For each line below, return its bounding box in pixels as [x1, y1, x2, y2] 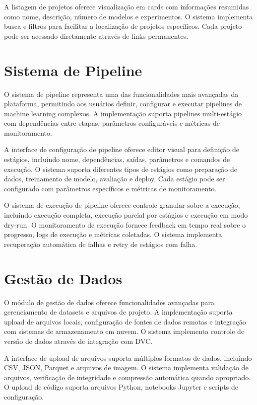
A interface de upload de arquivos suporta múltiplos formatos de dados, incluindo [4, 352, 252, 363]
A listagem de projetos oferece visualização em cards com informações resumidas [4, 1, 249, 11]
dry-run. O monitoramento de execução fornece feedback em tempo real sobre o [4, 219, 246, 230]
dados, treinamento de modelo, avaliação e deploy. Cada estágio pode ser [4, 173, 225, 184]
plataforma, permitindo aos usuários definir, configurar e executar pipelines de [4, 98, 242, 109]
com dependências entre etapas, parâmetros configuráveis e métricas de [4, 118, 220, 128]
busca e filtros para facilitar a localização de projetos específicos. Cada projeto [4, 21, 242, 31]
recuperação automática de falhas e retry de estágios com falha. [4, 239, 197, 249]
